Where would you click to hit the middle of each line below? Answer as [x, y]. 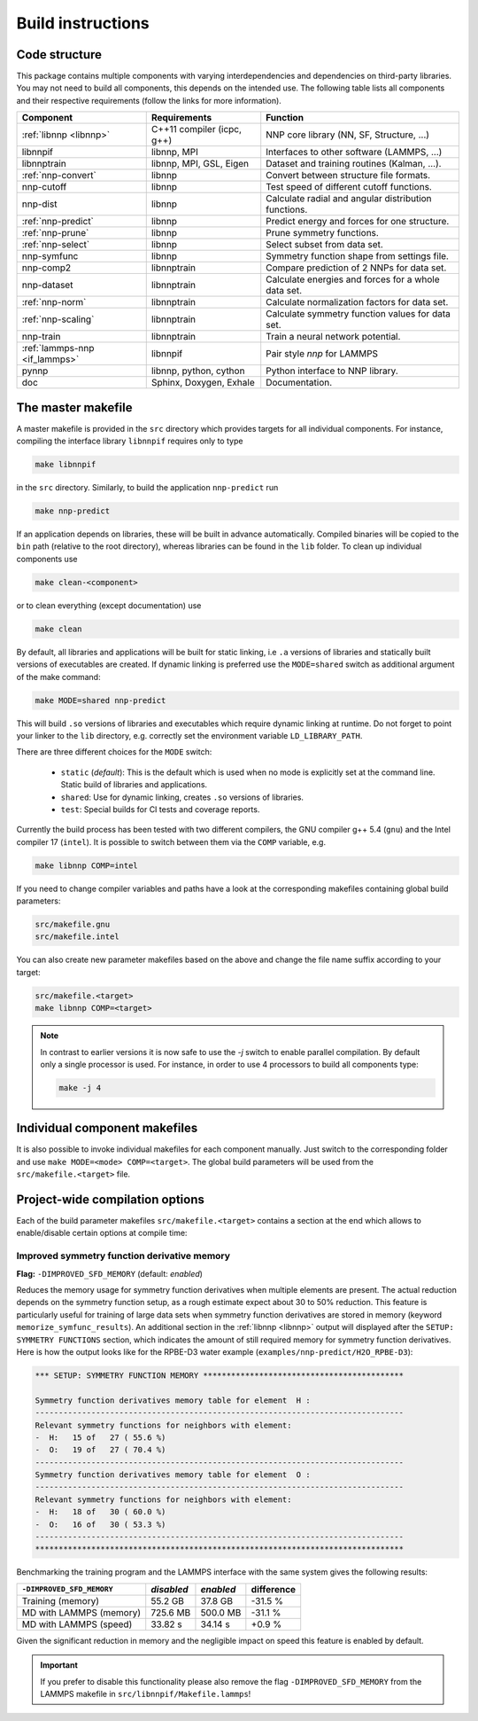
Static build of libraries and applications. [134, 785]
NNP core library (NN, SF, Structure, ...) [347, 135]
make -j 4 [80, 1087]
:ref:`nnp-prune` [55, 233]
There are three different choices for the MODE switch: [114, 752]
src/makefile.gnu [73, 925]
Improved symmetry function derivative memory [123, 1256]
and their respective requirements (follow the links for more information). [149, 100]
